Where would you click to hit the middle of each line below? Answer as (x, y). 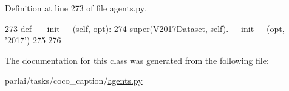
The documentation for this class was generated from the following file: (137, 60)
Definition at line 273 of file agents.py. (76, 8)
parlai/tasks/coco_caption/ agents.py (74, 80)
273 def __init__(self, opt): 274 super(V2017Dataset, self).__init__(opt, (145, 28)
